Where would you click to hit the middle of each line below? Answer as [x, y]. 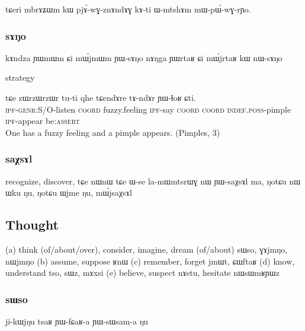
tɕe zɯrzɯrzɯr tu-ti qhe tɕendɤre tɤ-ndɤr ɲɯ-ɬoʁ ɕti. [101, 97]
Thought [32, 225]
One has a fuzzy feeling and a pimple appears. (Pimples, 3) [113, 132]
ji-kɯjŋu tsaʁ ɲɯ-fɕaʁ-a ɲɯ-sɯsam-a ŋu [77, 321]
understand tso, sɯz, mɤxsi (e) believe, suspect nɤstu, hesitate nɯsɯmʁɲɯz [142, 273]
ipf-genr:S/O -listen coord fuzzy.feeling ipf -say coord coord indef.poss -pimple [148, 109]
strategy [20, 77]
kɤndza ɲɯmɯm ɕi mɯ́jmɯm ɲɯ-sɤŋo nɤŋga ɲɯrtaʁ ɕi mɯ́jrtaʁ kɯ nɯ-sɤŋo [144, 57]
